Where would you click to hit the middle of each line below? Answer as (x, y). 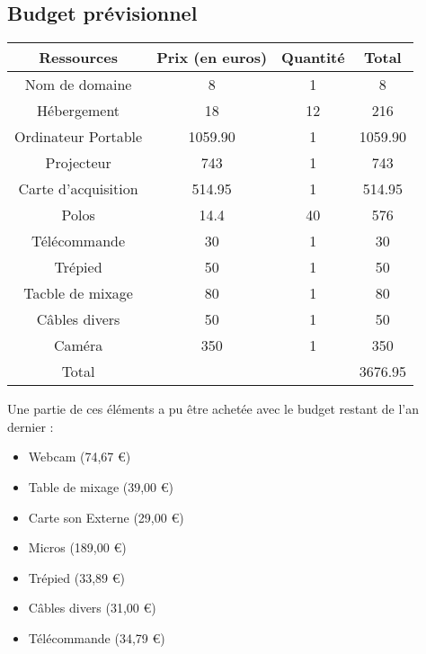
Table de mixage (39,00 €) (101, 486)
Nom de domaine (78, 85)
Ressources (78, 58)
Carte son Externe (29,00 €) (106, 517)
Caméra (78, 345)
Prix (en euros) (212, 58)
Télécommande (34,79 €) (97, 637)
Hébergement (79, 111)
